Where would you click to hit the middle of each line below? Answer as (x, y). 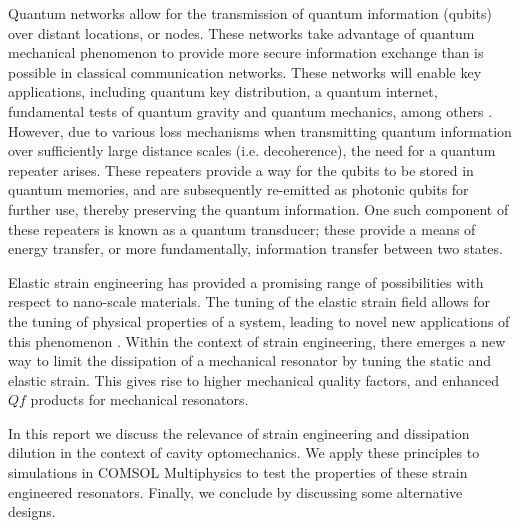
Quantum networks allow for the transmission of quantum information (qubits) (250, 13)
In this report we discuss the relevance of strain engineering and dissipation (239, 432)
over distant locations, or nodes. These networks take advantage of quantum (241, 32)
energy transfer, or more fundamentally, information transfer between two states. (255, 248)
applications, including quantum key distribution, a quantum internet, (223, 91)
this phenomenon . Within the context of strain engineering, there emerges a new (257, 340)
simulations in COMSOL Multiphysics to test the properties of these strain (238, 472)
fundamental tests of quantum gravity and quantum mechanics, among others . (250, 110)
